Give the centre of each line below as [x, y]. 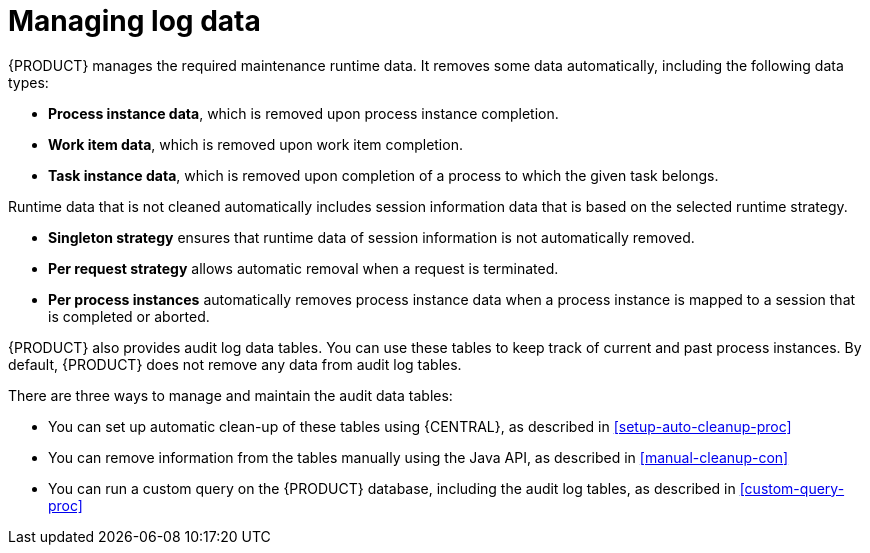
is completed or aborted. [129, 316]
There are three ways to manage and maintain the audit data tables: [230, 395]
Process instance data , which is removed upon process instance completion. [303, 113]
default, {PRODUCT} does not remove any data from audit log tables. [235, 364]
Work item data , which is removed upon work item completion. [255, 144]
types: [28, 82]
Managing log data [134, 21]
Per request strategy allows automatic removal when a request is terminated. [303, 268]
